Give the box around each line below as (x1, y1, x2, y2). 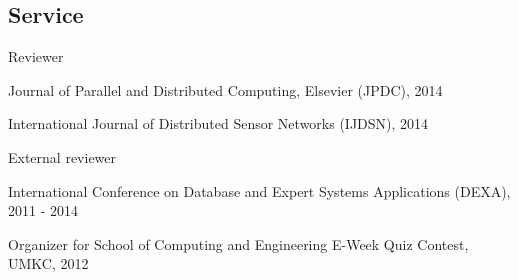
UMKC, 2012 (8, 253, 89, 274)
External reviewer (8, 146, 117, 167)
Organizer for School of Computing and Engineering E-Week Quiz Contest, (8, 233, 469, 254)
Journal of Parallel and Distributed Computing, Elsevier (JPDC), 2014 (8, 79, 443, 100)
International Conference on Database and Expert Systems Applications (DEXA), (8, 180, 511, 201)
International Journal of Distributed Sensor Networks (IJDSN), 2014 (8, 113, 429, 134)
